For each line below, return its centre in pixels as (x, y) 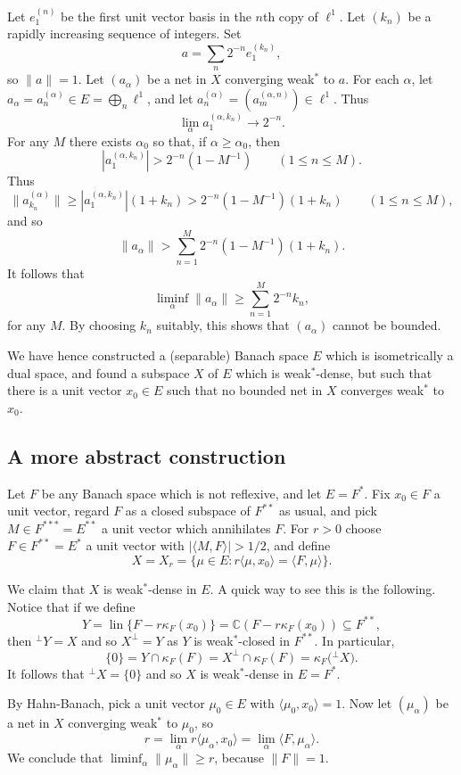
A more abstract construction (147, 455)
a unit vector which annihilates (186, 528)
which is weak (273, 372)
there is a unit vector (65, 390)
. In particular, (354, 640)
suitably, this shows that (223, 325)
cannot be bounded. (387, 325)
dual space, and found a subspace (99, 372)
